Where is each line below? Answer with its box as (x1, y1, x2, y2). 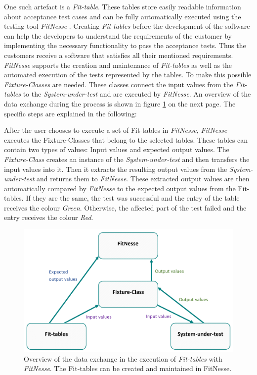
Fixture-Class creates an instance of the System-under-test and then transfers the (4, 154, 250, 164)
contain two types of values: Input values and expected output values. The (4, 144, 229, 155)
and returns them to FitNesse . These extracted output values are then (37, 173, 250, 184)
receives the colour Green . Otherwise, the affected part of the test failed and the (4, 202, 247, 213)
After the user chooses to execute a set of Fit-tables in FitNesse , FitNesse (4, 125, 227, 135)
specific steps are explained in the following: (4, 108, 137, 118)
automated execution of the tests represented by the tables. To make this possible (4, 69, 252, 80)
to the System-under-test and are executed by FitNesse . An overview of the (23, 89, 251, 99)
